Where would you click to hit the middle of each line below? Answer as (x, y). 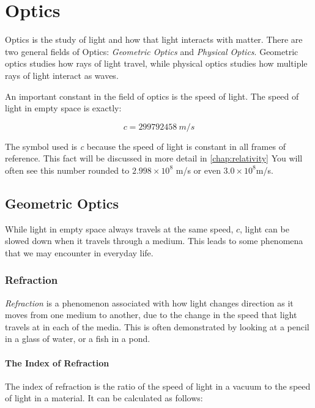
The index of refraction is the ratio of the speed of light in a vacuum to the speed (158, 386)
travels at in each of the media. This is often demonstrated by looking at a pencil (157, 326)
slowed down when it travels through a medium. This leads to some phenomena (154, 241)
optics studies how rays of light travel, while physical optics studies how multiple (156, 63)
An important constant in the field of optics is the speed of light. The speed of (152, 96)
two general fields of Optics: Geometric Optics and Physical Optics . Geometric (152, 51)
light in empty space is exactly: (63, 108)
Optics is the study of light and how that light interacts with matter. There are (154, 39)
